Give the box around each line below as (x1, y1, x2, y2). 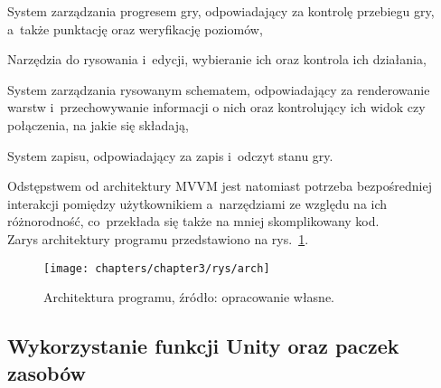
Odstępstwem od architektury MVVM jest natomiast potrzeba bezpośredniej (7, 176, 432, 195)
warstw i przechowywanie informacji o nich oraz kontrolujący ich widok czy (7, 98, 426, 117)
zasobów (7, 358, 87, 386)
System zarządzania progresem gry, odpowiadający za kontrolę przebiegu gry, (7, 2, 435, 20)
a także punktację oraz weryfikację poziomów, (7, 19, 263, 38)
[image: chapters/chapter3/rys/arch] (43, 261, 270, 275)
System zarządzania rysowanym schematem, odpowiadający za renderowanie (7, 80, 430, 99)
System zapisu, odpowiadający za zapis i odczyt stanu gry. (7, 146, 333, 165)
